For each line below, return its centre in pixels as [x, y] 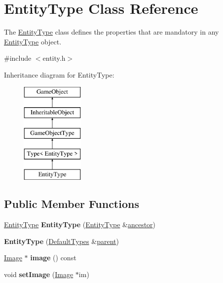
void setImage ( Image [39, 274]
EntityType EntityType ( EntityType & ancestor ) [80, 224]
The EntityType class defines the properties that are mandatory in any [111, 32]
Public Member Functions [72, 204]
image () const [53, 258]
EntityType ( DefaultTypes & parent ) [61, 241]
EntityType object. [33, 41]
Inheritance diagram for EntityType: [59, 74]
